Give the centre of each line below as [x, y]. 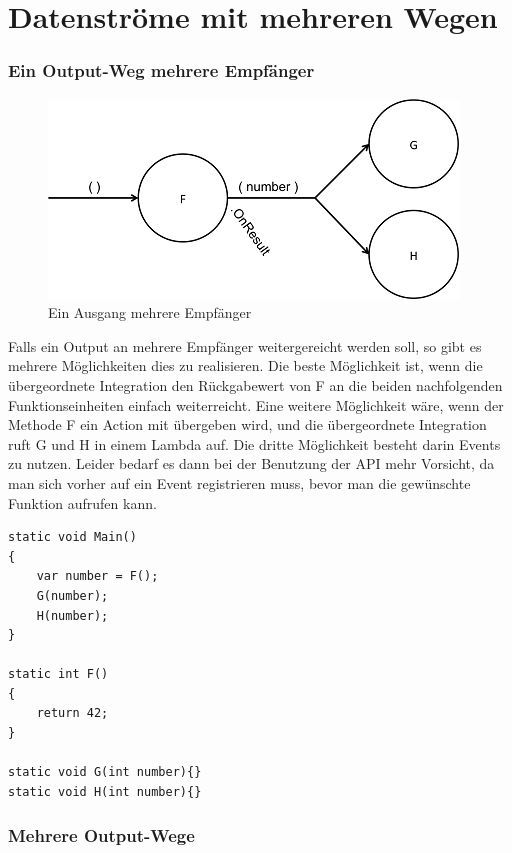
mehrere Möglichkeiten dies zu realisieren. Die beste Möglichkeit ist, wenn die [245, 365]
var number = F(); [97, 576]
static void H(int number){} [105, 791]
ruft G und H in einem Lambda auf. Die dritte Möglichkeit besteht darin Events [254, 443]
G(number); [72, 595]
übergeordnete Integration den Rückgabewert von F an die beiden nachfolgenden [255, 384]
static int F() [58, 674]
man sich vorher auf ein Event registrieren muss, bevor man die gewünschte [239, 482]
